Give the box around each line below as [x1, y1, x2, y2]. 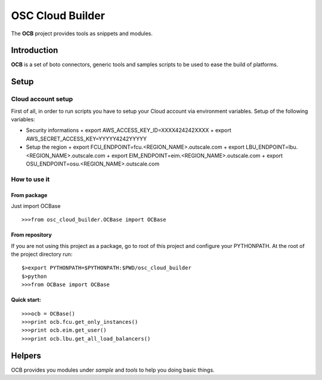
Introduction [11, 45, 58, 56]
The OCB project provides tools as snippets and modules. [11, 30, 153, 37]
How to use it [11, 175, 50, 183]
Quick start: [11, 296, 42, 304]
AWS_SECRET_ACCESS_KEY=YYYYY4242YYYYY [26, 135, 147, 142]
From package [11, 191, 48, 198]
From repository [11, 231, 52, 238]
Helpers [11, 350, 41, 361]
